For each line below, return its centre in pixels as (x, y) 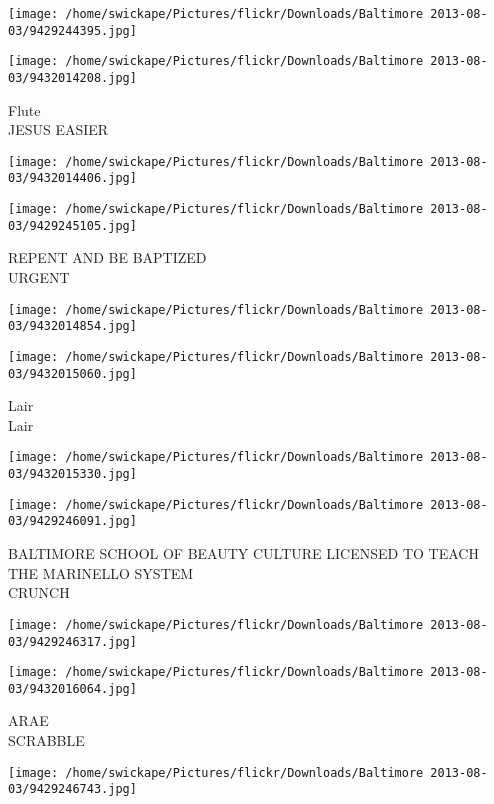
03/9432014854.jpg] (72, 326)
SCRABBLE (46, 740)
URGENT (39, 277)
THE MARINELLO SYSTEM (101, 572)
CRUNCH (39, 592)
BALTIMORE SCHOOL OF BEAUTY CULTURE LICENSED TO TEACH (243, 553)
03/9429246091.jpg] (72, 521)
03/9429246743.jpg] (72, 789)
